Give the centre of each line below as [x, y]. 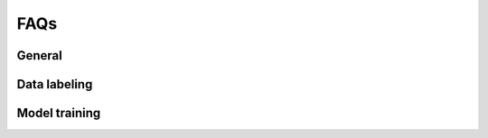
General [40, 55]
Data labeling [55, 84]
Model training [59, 113]
